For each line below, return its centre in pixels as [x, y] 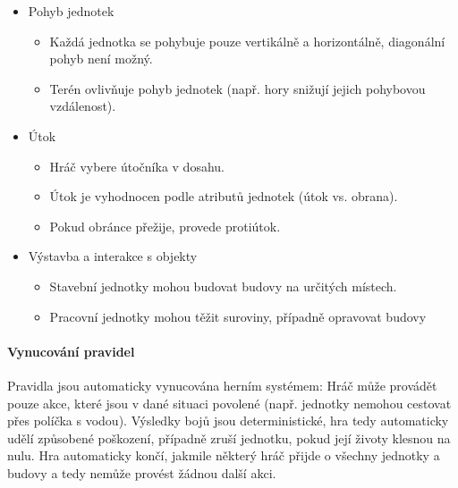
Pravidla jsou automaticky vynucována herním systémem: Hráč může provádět [222, 385]
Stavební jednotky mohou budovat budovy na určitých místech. [223, 286]
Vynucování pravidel [71, 351]
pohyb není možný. [101, 59]
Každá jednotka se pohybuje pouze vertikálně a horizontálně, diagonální [247, 41]
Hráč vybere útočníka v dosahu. [137, 166]
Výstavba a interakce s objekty [113, 256]
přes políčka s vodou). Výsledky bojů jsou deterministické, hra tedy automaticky [228, 421]
